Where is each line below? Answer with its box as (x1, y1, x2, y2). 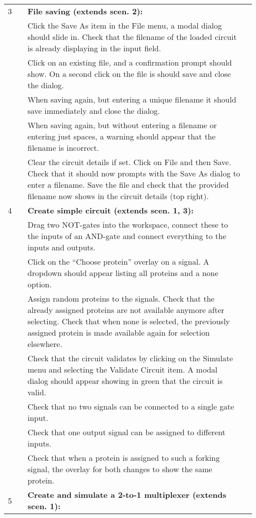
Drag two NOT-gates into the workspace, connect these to (28, 219, 228, 230)
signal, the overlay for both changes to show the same (28, 463, 213, 475)
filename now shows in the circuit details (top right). (28, 190, 209, 202)
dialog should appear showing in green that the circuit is (28, 375, 223, 386)
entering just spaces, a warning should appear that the (28, 131, 216, 142)
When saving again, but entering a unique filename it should (28, 94, 236, 105)
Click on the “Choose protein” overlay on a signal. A (28, 256, 209, 267)
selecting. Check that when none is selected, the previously (28, 315, 230, 327)
